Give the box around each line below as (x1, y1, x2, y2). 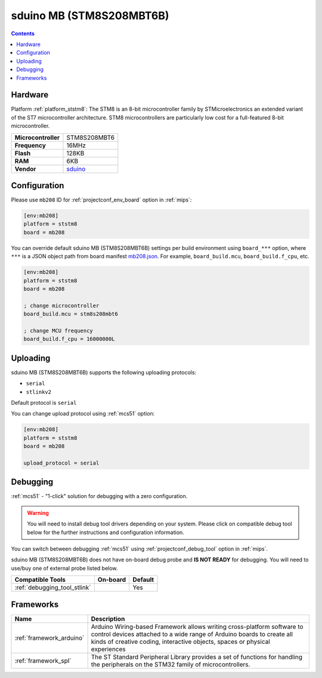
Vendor (14, 164, 36, 173)
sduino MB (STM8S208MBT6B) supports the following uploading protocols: (11, 368, 197, 376)
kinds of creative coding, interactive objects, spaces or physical (91, 637, 271, 646)
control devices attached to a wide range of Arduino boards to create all (91, 630, 293, 638)
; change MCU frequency (23, 327, 94, 334)
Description (91, 615, 125, 623)
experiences (91, 645, 126, 653)
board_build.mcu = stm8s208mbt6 (23, 311, 119, 317)
